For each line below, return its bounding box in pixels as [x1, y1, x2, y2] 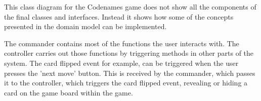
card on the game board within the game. [4, 87, 133, 97]
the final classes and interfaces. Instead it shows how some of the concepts [4, 11, 234, 22]
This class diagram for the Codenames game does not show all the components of [4, 2, 256, 12]
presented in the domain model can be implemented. [4, 21, 167, 32]
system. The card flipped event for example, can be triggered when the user [4, 57, 239, 68]
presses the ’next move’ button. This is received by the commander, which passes [4, 67, 255, 78]
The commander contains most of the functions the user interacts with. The [4, 38, 239, 48]
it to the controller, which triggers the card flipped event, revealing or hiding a [4, 77, 248, 88]
